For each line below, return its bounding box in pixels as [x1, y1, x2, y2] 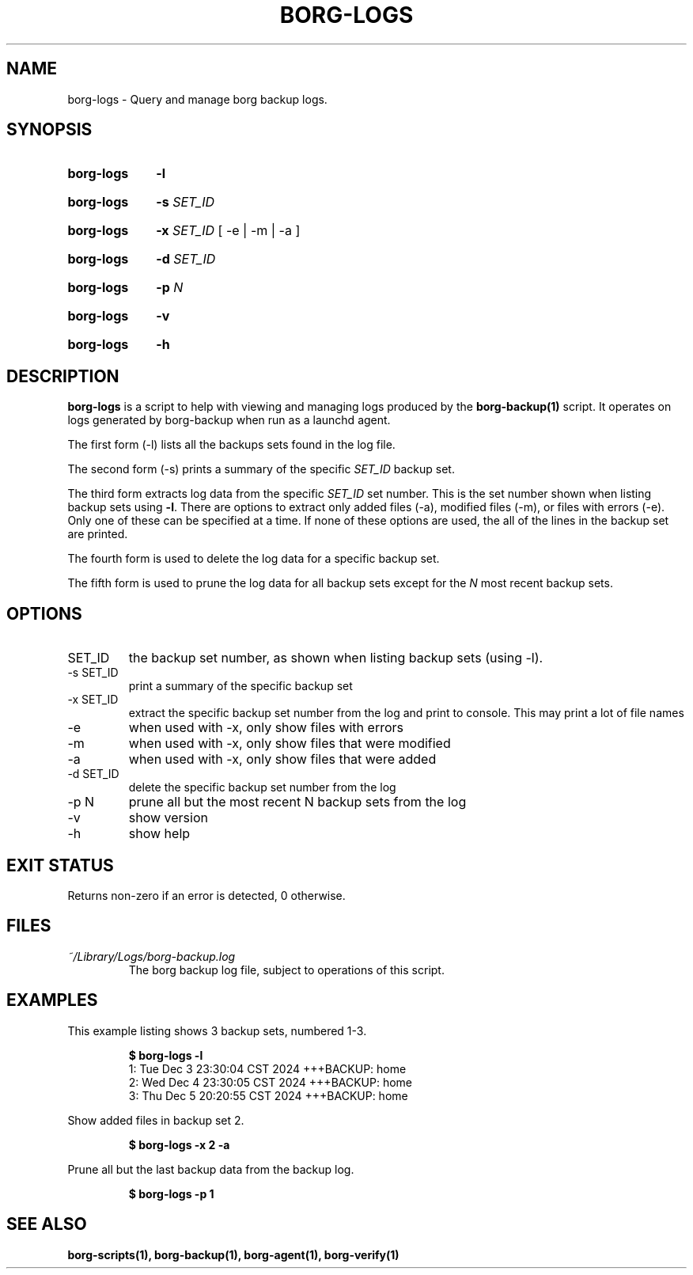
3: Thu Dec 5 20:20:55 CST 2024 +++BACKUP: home [128, 1088, 408, 1102]
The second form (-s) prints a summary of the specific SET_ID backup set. [67, 462, 455, 476]
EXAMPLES [6, 990, 98, 1011]
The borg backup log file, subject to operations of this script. [128, 962, 445, 977]
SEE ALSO [6, 1214, 87, 1235]
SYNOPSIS [6, 120, 93, 140]
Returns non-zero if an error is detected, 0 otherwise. [67, 888, 346, 902]
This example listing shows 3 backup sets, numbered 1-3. [67, 1023, 367, 1038]
